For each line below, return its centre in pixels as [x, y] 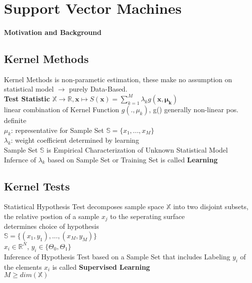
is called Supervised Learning [101, 267]
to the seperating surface [147, 216]
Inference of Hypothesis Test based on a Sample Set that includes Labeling [117, 256]
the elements [23, 267]
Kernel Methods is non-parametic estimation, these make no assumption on [118, 79]
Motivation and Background [53, 32]
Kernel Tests [37, 186]
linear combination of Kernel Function [62, 109]
